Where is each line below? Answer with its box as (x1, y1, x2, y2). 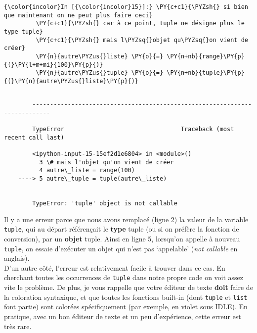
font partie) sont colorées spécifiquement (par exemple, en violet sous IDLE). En (4, 301, 248, 312)
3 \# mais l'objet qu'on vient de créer (39, 158, 174, 166)
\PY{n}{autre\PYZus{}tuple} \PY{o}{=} (36, 69, 164, 77)
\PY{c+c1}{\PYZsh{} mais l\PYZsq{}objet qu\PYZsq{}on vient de (36, 36, 248, 44)
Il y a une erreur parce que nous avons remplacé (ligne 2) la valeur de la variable (4, 214, 249, 224)
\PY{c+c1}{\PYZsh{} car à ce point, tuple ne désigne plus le (36, 20, 245, 27)
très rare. (4, 321, 32, 331)
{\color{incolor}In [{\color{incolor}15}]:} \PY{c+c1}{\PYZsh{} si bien (4, 3, 248, 10)
